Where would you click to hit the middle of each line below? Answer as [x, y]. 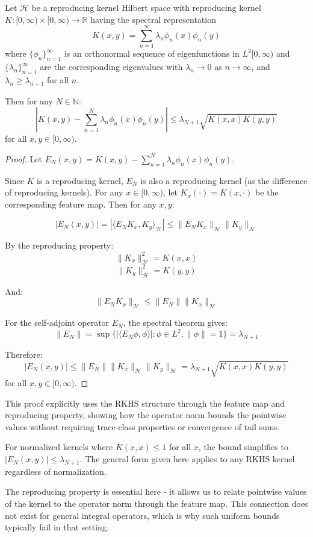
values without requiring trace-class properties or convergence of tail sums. [142, 426]
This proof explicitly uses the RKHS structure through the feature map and [145, 403]
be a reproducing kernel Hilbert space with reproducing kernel [146, 7]
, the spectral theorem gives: [175, 323]
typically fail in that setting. [57, 527]
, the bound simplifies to [243, 447]
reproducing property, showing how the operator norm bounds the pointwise [146, 415]
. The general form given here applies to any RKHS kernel [187, 459]
